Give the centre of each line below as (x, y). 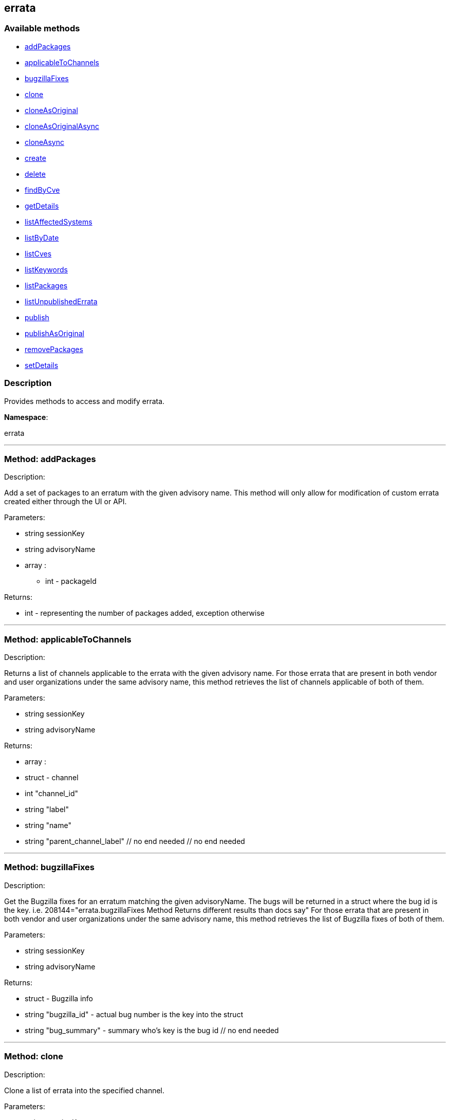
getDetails (42, 206)
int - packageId (71, 581)
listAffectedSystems (59, 222)
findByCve (42, 190)
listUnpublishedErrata (61, 301)
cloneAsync (44, 142)
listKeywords (46, 269)
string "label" (47, 810)
